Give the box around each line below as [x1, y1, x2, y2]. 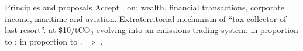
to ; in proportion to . [5, 35, 82, 47]
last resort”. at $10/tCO [5, 24, 91, 36]
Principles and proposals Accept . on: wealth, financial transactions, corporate [5, 1, 284, 13]
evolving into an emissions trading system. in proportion [96, 24, 298, 36]
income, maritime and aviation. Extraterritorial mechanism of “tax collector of [5, 12, 287, 24]
